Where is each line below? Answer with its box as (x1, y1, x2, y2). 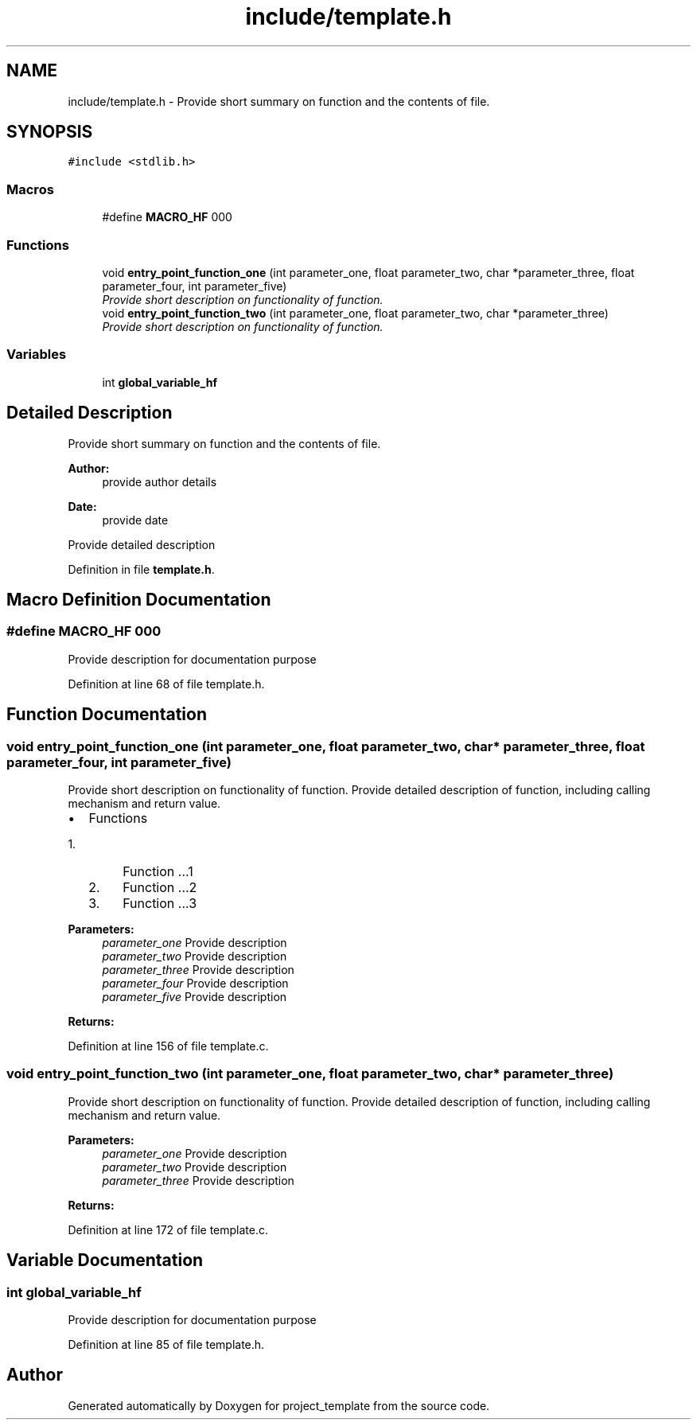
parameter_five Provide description (102, 989, 287, 1003)
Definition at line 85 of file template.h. (68, 1337, 265, 1351)
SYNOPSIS (6, 122, 93, 142)
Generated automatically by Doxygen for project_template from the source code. (68, 1398, 490, 1412)
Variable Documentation (6, 1250, 204, 1271)
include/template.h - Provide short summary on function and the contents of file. (68, 94, 490, 108)
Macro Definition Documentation (6, 589, 271, 610)
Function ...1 (123, 863, 193, 879)
